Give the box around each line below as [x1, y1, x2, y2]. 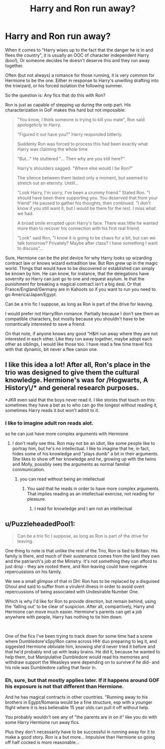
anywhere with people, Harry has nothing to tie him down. [5, 614, 123, 620]
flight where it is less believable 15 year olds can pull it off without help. [5, 705, 150, 711]
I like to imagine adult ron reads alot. [5, 419, 94, 426]
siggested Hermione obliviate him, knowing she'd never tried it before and [5, 644, 156, 649]
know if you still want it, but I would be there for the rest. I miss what [17, 205, 156, 211]
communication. [12, 467, 45, 473]
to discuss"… [17, 245, 44, 251]
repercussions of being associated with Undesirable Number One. [5, 588, 139, 594]
